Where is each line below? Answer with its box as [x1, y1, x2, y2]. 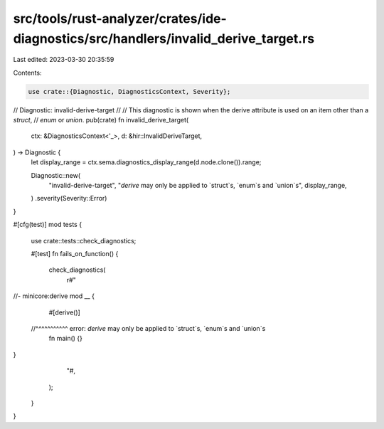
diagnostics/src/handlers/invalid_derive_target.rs [13, 31, 315, 46]
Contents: [13, 68, 42, 77]
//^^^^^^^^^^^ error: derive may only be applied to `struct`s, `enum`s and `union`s [31, 324, 266, 332]
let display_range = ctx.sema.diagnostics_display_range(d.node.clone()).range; [31, 158, 262, 166]
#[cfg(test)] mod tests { [13, 221, 82, 229]
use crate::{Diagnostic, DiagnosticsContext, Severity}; [28, 88, 231, 95]
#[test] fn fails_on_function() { [31, 250, 119, 258]
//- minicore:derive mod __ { [13, 292, 95, 300]
